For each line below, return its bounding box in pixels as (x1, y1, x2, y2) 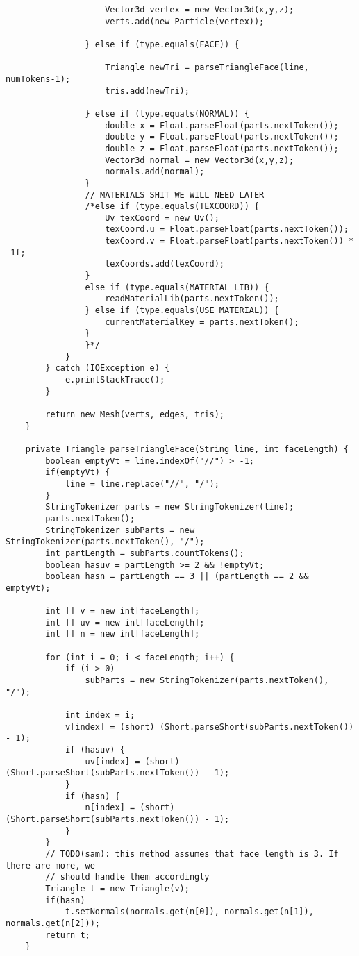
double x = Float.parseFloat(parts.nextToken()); (105, 120, 339, 131)
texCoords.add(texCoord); (105, 259, 224, 269)
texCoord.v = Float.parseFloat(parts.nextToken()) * (105, 236, 354, 246)
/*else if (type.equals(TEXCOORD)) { (85, 201, 260, 212)
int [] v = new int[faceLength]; (45, 606, 200, 617)
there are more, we (6, 860, 95, 871)
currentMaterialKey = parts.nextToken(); (105, 317, 299, 327)
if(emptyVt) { (45, 467, 110, 478)
